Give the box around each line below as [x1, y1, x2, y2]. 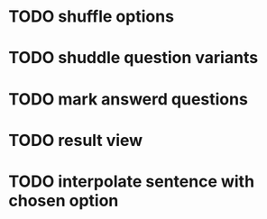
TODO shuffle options [8, 6, 175, 27]
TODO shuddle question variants [8, 48, 259, 68]
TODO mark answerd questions [8, 88, 249, 109]
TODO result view [8, 130, 143, 151]
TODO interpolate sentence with [8, 171, 254, 191]
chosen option [8, 190, 119, 211]
